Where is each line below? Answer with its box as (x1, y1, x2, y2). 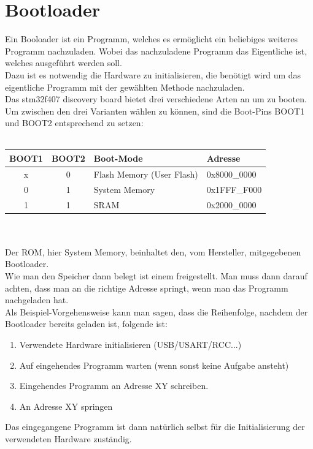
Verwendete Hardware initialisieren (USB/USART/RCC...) (19, 338, 242, 350)
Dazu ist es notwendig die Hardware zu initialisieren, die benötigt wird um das (5, 68, 301, 81)
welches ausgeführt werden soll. (5, 56, 122, 69)
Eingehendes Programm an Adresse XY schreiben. (19, 379, 209, 392)
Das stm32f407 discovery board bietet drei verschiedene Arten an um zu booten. (5, 92, 307, 105)
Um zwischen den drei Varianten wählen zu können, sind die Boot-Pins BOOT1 (5, 104, 305, 117)
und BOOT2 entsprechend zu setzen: (5, 116, 144, 129)
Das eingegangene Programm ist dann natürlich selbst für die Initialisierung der (5, 420, 305, 433)
